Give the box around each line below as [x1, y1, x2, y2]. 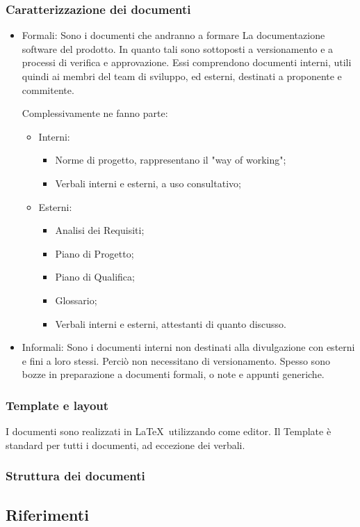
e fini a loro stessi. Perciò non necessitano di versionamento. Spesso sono [22, 353, 330, 368]
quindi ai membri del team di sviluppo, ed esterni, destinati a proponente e [22, 69, 342, 83]
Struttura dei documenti [6, 467, 145, 485]
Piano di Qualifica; [55, 269, 135, 284]
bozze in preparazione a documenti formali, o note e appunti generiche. [22, 367, 325, 382]
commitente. [22, 82, 74, 97]
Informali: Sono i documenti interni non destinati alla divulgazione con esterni [22, 340, 355, 354]
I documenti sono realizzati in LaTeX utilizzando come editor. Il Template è [6, 424, 332, 439]
